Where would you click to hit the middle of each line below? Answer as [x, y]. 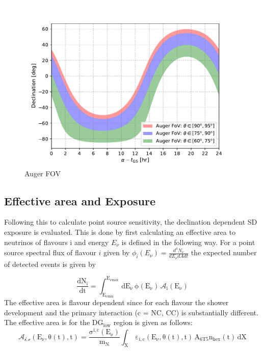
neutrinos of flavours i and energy [57, 242]
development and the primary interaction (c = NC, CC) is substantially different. [131, 312]
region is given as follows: [153, 322]
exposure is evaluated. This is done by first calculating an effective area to [120, 232]
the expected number [224, 252]
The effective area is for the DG [54, 322]
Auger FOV [43, 173]
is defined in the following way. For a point [188, 242]
